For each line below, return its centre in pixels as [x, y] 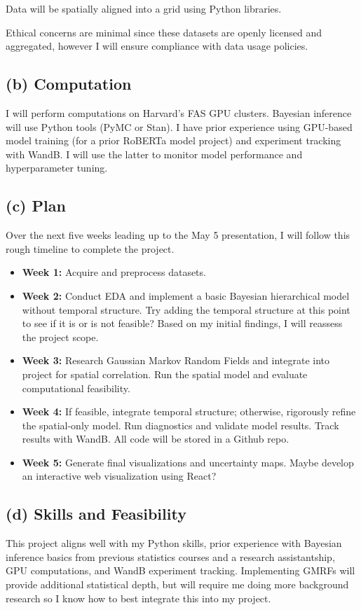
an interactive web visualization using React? [119, 476]
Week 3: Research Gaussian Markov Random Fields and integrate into [176, 360]
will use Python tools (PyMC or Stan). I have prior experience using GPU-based [179, 126]
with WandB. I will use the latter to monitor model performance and [154, 154]
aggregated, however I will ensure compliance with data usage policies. [157, 46]
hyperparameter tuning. [57, 168]
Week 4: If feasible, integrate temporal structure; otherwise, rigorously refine [189, 411]
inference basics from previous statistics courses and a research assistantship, [170, 556]
